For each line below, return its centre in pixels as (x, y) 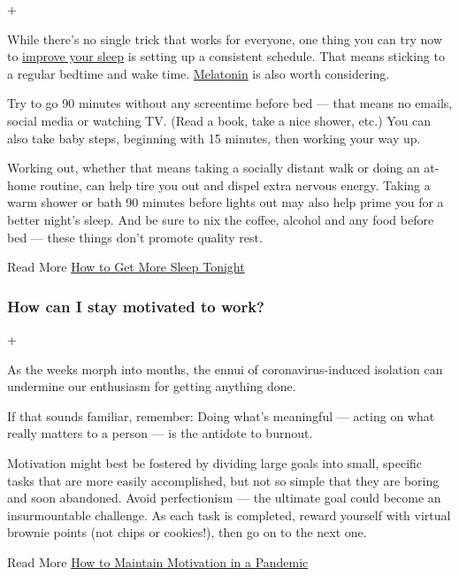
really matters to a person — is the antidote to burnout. (160, 433)
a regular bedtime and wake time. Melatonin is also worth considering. (199, 73)
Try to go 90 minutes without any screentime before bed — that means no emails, (230, 103)
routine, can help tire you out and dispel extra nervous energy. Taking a (235, 184)
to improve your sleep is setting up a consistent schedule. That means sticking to (226, 56)
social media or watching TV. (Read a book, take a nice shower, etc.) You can (219, 120)
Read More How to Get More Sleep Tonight (126, 267)
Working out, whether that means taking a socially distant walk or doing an (214, 168)
